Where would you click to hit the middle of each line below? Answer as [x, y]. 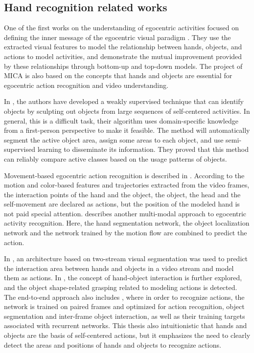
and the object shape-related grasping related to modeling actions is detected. [121, 287]
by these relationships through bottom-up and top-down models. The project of [123, 66]
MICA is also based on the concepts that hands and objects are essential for [118, 75]
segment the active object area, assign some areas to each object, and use [114, 139]
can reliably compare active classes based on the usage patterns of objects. [115, 158]
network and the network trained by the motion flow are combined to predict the [126, 233]
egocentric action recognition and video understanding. [86, 85]
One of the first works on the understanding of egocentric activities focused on [122, 28]
